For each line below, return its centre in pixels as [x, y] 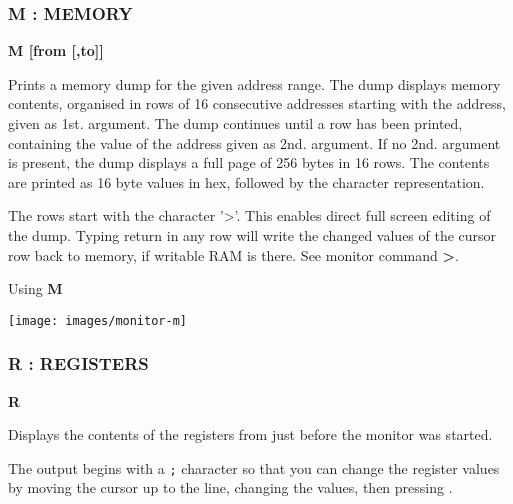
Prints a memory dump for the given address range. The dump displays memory [254, 83]
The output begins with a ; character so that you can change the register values [254, 467]
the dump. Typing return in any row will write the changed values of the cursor [252, 234]
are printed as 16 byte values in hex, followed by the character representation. [246, 181]
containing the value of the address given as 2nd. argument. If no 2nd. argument [254, 142]
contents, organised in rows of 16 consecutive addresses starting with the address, [257, 103]
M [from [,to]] [56, 50]
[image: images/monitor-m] [97, 320]
